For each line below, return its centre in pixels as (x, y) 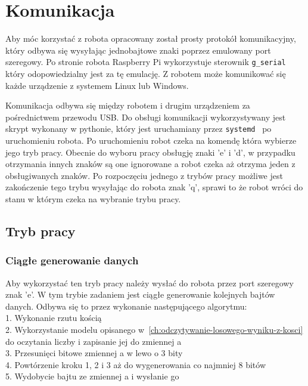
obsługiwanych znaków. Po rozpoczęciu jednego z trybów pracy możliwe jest (144, 175)
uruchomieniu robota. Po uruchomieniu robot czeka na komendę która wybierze (151, 140)
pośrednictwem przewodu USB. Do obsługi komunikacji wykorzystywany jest (146, 117)
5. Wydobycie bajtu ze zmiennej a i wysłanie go (92, 376)
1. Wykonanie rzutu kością (54, 318)
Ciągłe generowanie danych (72, 260)
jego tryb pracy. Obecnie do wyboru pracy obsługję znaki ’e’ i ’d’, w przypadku (150, 152)
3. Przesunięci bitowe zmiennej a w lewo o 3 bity (94, 353)
